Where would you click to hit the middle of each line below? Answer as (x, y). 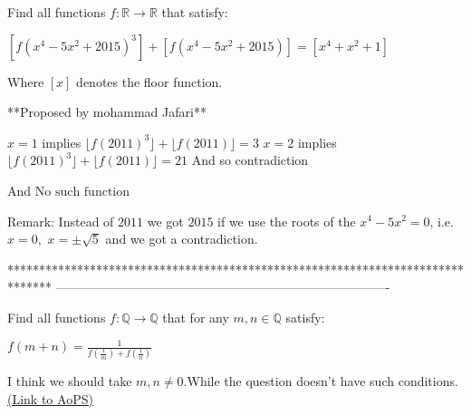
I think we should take (70, 381)
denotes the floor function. (149, 81)
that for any (196, 317)
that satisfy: (195, 12)
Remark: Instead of (61, 221)
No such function (82, 192)
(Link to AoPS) (50, 398)
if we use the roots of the (287, 221)
